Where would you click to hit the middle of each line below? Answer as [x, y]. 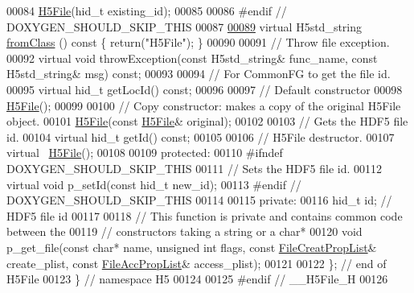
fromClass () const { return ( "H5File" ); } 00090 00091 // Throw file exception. [198, 42]
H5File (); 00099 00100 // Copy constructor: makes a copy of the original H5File [204, 105]
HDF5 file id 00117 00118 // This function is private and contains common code [205, 215]
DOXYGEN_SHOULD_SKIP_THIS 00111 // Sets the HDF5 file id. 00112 [195, 168]
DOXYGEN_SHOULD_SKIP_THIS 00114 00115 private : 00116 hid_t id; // [199, 200]
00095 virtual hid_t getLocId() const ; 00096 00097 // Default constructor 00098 [205, 89]
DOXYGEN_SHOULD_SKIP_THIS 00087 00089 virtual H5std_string [184, 26]
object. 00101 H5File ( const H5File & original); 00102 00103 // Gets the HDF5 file [207, 121]
